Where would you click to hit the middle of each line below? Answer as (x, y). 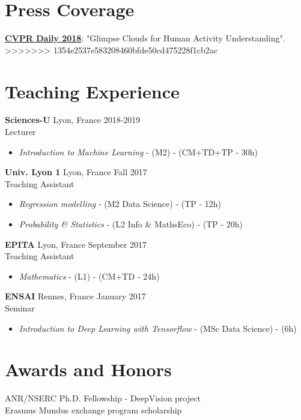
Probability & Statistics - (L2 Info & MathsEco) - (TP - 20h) (131, 224)
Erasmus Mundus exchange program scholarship (93, 409)
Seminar (20, 307)
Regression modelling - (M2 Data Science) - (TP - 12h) (120, 204)
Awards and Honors (88, 369)
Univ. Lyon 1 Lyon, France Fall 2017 (76, 172)
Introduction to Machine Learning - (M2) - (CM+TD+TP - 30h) (138, 151)
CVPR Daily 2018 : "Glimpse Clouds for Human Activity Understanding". (145, 38)
